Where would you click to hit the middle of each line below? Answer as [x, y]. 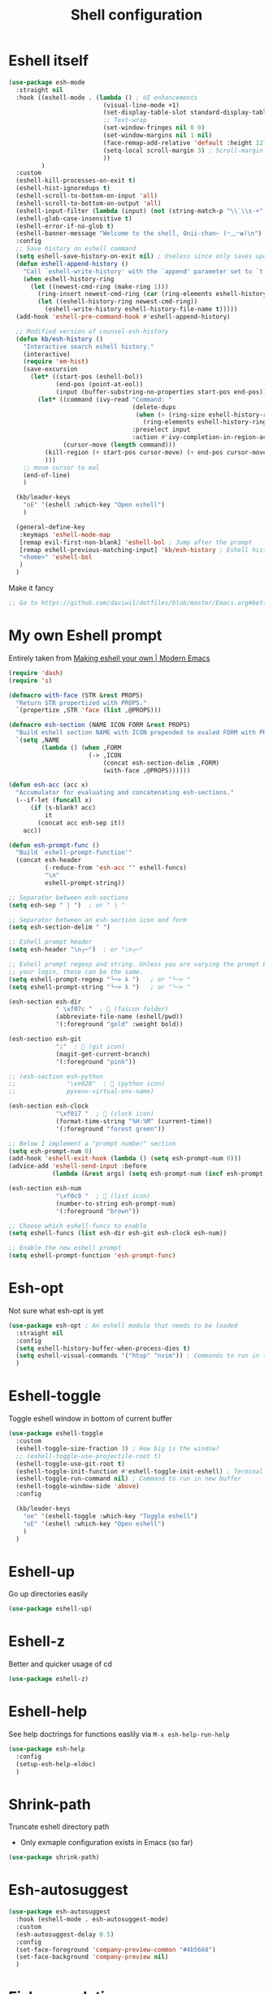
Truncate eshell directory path [59, 1826]
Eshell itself [49, 61]
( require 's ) [30, 681]
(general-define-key [50, 527]
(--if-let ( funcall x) [54, 800]
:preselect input [161, 430]
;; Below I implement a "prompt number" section [92, 1143]
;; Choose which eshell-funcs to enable [78, 1226]
